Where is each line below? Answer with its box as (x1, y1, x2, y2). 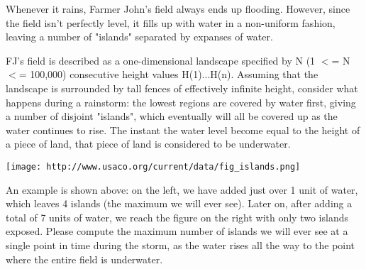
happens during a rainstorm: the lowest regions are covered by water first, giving (6, 94, 356, 109)
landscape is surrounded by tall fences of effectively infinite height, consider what (6, 80, 358, 95)
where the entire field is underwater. (6, 251, 163, 266)
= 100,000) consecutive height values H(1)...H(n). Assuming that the (18, 67, 318, 82)
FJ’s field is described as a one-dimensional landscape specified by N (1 (6, 53, 316, 67)
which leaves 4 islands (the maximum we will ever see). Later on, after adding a (6, 196, 353, 211)
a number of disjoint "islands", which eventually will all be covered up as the (6, 109, 338, 123)
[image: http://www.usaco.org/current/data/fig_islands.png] (6, 161, 301, 172)
